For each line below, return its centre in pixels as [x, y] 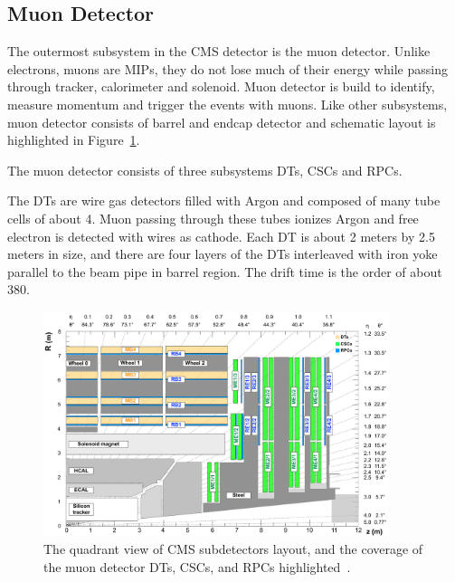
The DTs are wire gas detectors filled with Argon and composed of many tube [224, 200]
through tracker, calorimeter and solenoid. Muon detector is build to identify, [221, 86]
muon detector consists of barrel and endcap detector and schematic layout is [222, 122]
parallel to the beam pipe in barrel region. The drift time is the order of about [225, 271]
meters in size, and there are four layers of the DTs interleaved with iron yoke [223, 254]
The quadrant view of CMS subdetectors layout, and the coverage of [233, 549]
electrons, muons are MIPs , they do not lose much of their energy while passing [227, 68]
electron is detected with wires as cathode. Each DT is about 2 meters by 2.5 [221, 236]
